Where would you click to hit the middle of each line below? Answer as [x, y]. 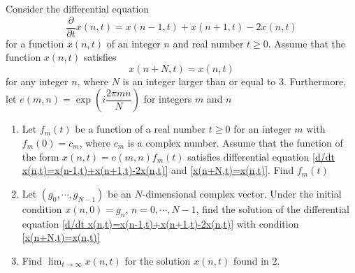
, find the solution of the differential [273, 208]
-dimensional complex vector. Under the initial [242, 193]
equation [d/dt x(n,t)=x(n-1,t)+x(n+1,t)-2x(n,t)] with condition [160, 223]
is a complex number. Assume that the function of [235, 143]
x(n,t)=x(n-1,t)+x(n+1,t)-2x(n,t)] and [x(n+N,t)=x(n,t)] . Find [158, 170]
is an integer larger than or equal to [199, 81]
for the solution [158, 260]
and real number [208, 43]
